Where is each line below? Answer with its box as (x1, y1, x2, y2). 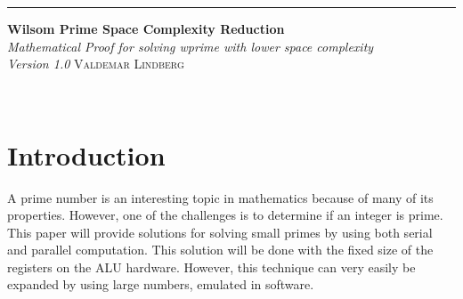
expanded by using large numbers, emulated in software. (7, 275, 314, 294)
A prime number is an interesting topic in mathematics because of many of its (7, 188, 434, 206)
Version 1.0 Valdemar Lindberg (7, 54, 184, 73)
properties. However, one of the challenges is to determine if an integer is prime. (7, 206, 443, 224)
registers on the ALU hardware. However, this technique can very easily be (7, 257, 416, 276)
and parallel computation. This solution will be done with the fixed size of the (7, 240, 434, 259)
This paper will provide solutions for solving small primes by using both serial (7, 222, 433, 241)
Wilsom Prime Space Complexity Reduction (7, 20, 285, 37)
